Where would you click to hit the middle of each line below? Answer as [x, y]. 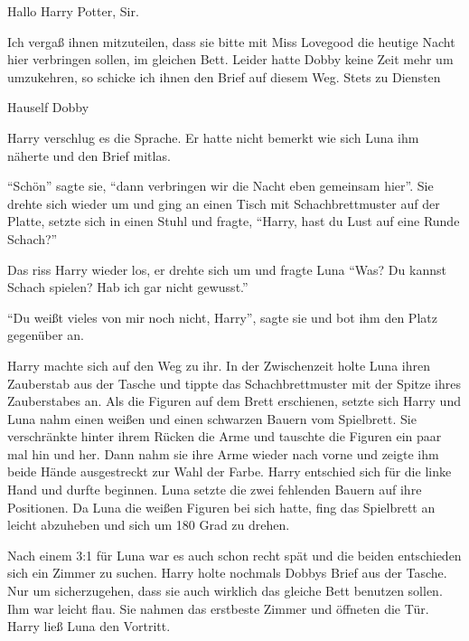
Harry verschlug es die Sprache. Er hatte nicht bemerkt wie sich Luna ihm [213, 137]
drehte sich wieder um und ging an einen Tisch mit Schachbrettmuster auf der [224, 203]
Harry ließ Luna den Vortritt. [89, 626]
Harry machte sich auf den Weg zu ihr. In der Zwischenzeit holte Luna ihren [219, 365]
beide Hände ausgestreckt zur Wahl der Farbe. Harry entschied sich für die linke [230, 471]
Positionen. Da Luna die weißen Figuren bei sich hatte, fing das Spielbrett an [221, 507]
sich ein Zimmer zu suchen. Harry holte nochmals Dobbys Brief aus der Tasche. [227, 573]
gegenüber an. [46, 335]
